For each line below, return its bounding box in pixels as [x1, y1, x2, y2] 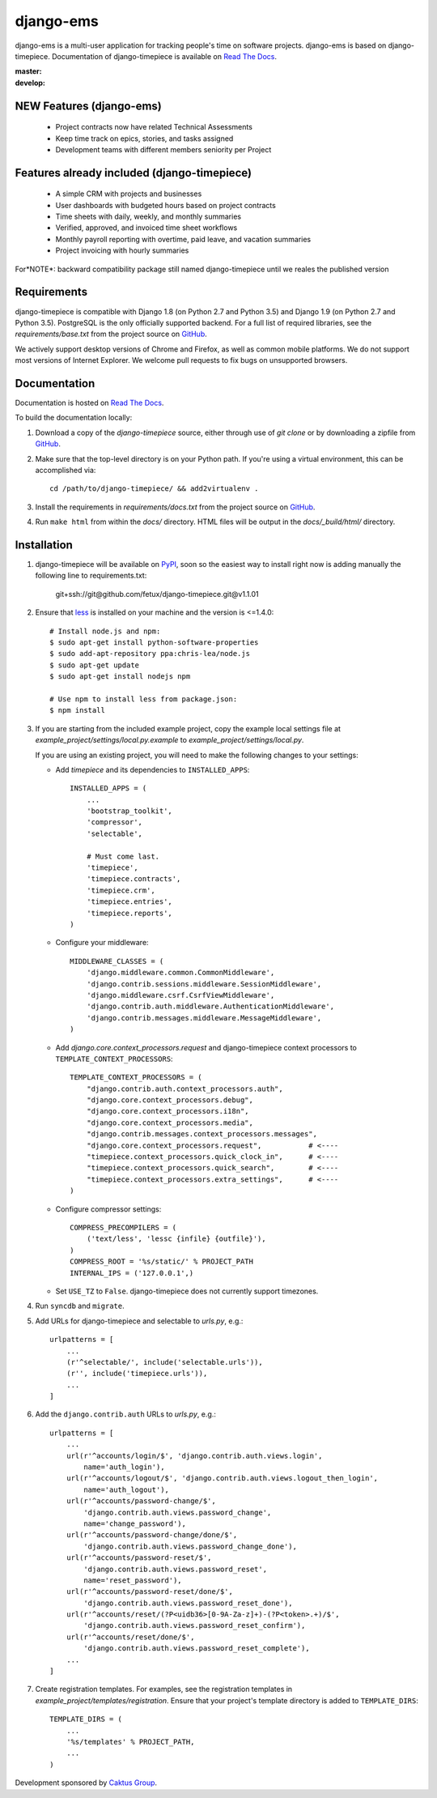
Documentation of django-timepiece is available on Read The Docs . [51, 51, 278, 61]
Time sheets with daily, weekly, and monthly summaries [55, 211, 242, 222]
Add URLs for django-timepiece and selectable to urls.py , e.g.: [35, 1316, 244, 1326]
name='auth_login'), [83, 1463, 165, 1472]
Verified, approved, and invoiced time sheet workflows [55, 223, 238, 232]
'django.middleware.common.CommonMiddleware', [86, 968, 275, 978]
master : [15, 66, 42, 76]
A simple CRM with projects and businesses [55, 189, 202, 198]
